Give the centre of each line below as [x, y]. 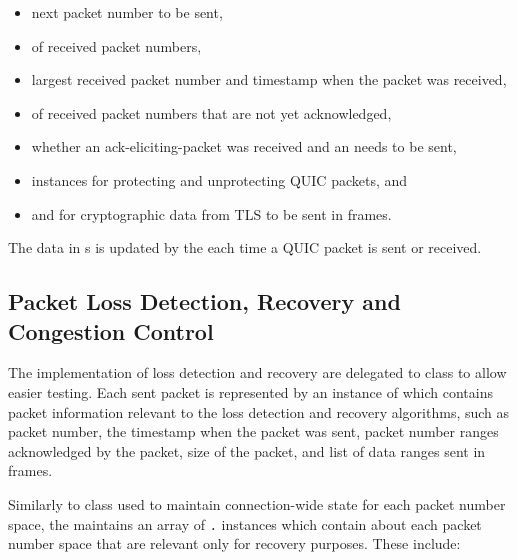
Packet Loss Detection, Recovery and [204, 301]
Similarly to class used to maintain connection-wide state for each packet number [257, 503]
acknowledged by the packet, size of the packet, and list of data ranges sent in [247, 450]
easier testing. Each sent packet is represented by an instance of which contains [250, 391]
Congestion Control [111, 330]
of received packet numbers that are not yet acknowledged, [211, 112]
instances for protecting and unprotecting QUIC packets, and [219, 179]
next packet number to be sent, [127, 12]
